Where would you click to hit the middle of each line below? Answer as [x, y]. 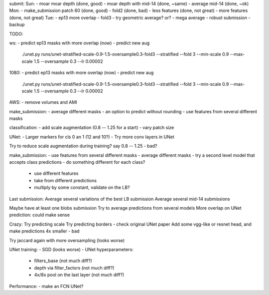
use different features [56, 173]
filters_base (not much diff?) [63, 261]
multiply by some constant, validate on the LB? [82, 188]
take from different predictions [66, 180]
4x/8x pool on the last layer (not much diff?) [79, 275]
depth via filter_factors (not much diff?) [74, 268]
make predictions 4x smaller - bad [44, 231]
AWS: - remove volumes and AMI [43, 102]
